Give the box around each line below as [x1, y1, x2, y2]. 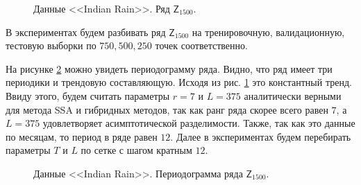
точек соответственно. [155, 38, 248, 53]
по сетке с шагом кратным [81, 143, 192, 157]
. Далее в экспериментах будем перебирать [170, 129, 351, 143]
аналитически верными [244, 88, 342, 103]
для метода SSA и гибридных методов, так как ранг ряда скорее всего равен [6, 102, 328, 116]
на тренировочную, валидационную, [192, 24, 345, 39]
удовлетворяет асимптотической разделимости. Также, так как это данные [42, 116, 355, 130]
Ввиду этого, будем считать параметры [6, 88, 170, 103]
